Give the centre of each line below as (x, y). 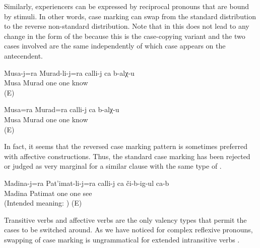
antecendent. (23, 55)
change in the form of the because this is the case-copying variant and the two (125, 36)
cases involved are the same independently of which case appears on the (115, 46)
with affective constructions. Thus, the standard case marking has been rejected (127, 156)
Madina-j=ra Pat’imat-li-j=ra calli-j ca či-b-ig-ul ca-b (87, 183)
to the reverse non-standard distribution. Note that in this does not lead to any (127, 26)
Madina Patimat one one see (48, 193)
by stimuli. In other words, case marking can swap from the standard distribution (130, 16)
